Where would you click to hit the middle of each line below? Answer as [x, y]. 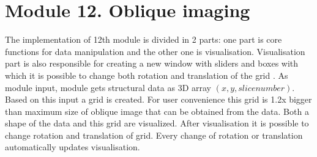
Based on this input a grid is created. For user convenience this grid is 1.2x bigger [158, 99]
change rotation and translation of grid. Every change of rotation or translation [154, 135]
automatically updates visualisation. [73, 147]
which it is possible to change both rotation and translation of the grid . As [147, 75]
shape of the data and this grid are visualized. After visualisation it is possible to [157, 123]
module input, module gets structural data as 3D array [108, 87]
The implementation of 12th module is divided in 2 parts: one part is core [144, 39]
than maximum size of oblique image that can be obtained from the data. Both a [157, 111]
